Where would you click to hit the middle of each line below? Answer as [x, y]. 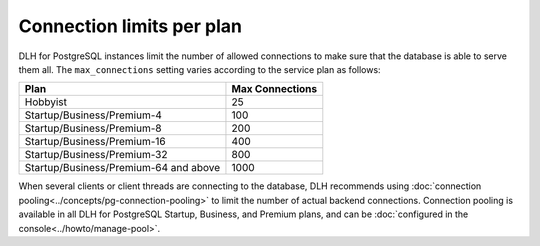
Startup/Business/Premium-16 [95, 142]
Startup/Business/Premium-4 [93, 115]
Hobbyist [46, 102]
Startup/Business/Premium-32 [96, 155]
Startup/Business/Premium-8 [93, 128]
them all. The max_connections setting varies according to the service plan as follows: [199, 69]
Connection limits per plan [130, 26]
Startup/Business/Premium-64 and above [122, 168]
